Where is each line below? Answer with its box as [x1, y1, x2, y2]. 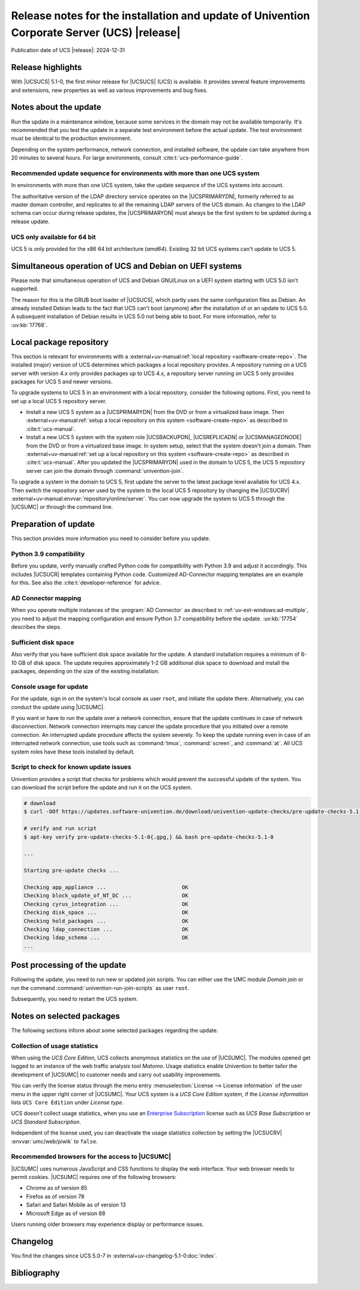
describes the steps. [11, 623, 62, 631]
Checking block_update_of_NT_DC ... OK [23, 892, 188, 899]
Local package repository [11, 337, 109, 347]
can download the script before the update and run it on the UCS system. [11, 784, 192, 791]
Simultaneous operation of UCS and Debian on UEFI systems [11, 261, 242, 271]
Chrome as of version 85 [26, 1184, 88, 1192]
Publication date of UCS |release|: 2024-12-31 [11, 47, 125, 54]
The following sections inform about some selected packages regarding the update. [11, 1027, 218, 1034]
